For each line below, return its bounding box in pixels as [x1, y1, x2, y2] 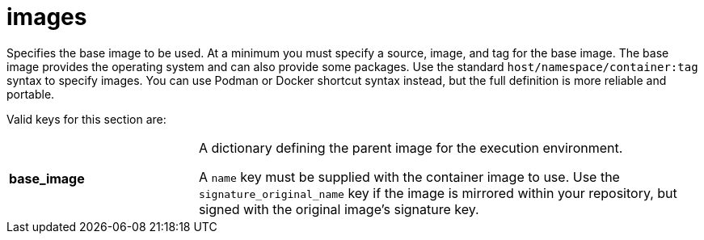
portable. [6, 86, 55, 101]
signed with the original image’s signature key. [198, 200, 479, 217]
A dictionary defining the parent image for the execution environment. [198, 139, 623, 156]
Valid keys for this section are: [6, 112, 167, 126]
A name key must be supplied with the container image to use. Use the [198, 168, 620, 185]
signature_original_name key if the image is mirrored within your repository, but [198, 184, 677, 201]
